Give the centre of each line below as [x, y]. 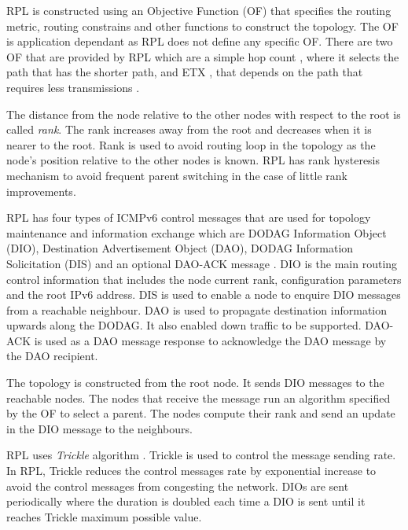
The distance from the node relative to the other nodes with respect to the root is [204, 114]
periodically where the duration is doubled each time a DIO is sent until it [186, 501]
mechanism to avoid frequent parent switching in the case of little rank [177, 175]
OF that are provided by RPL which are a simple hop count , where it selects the [203, 56]
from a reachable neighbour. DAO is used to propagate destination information [197, 309]
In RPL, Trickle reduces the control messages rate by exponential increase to [191, 471]
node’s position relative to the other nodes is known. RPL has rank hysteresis [193, 160]
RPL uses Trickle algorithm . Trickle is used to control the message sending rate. [201, 455]
